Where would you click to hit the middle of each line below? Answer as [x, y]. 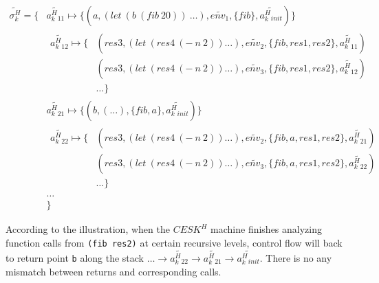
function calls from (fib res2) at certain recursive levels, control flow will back [174, 242]
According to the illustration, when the [88, 229]
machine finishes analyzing [267, 229]
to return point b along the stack [75, 257]
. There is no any [296, 257]
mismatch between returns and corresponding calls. [113, 271]
